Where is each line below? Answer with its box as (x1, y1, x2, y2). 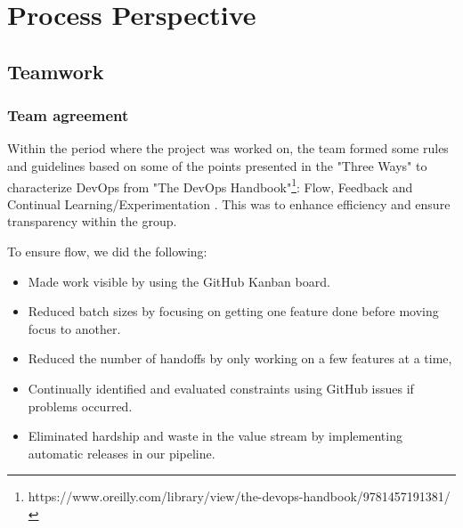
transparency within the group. (7, 212, 177, 231)
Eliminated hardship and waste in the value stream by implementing (28, 426, 402, 445)
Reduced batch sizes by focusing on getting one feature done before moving (28, 302, 439, 321)
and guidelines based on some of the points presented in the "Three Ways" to (7, 156, 427, 175)
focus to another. (28, 319, 121, 337)
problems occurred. (28, 396, 133, 415)
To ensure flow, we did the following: (7, 242, 207, 260)
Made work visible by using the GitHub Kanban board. (28, 272, 330, 290)
